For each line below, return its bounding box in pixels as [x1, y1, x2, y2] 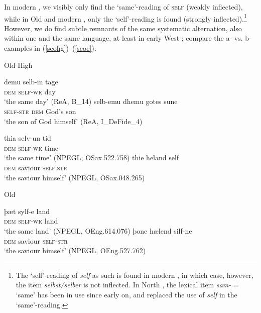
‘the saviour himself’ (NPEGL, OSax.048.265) [4, 172, 145, 182]
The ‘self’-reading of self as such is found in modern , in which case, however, [16, 269, 253, 280]
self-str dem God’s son [4, 106, 76, 116]
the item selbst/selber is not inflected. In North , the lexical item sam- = [16, 279, 239, 290]
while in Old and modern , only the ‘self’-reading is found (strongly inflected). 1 [4, 12, 247, 24]
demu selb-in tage [4, 76, 58, 87]
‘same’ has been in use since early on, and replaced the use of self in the [16, 289, 237, 299]
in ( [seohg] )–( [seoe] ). [34, 43, 96, 53]
